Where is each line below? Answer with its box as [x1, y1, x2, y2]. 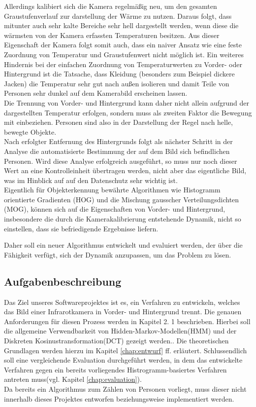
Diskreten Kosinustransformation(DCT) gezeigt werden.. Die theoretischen [4, 335, 229, 346]
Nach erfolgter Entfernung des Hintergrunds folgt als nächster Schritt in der [4, 136, 233, 147]
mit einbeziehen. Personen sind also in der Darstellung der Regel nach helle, [4, 117, 233, 127]
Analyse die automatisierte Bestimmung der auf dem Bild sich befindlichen [4, 146, 230, 156]
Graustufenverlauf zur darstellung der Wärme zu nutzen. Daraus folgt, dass [4, 10, 232, 21]
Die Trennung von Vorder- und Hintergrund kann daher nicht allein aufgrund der [4, 97, 250, 108]
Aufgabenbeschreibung [4, 273, 122, 289]
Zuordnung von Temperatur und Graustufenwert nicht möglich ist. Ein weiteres [4, 49, 244, 59]
